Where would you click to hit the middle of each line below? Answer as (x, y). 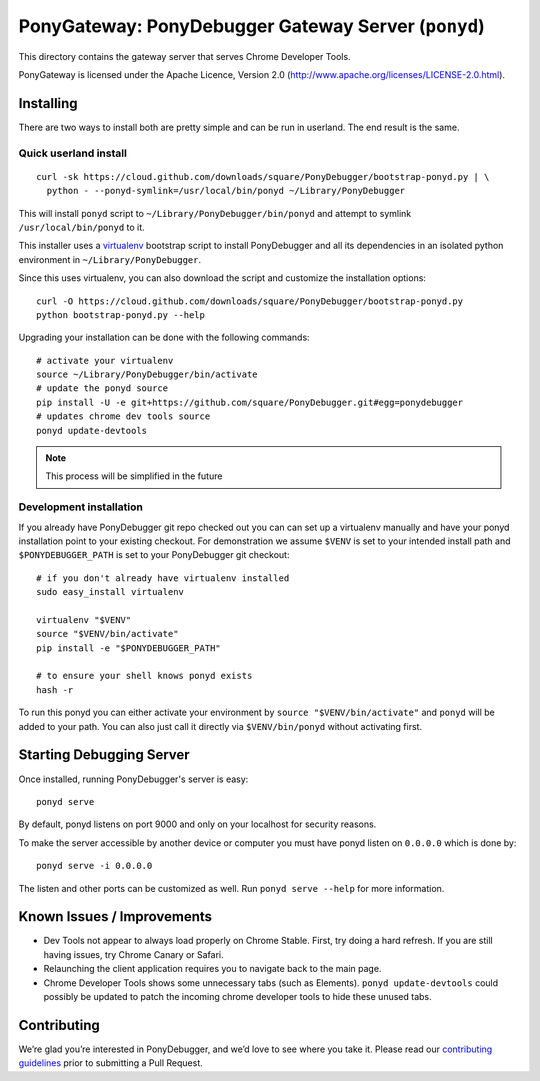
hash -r (55, 689)
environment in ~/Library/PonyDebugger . (110, 259)
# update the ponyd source (102, 388)
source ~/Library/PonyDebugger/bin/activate (147, 374)
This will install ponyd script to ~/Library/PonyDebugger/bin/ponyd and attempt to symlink (215, 213)
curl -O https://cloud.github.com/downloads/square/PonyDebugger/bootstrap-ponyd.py (250, 301)
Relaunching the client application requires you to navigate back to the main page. (212, 969)
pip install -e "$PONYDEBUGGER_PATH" (129, 648)
